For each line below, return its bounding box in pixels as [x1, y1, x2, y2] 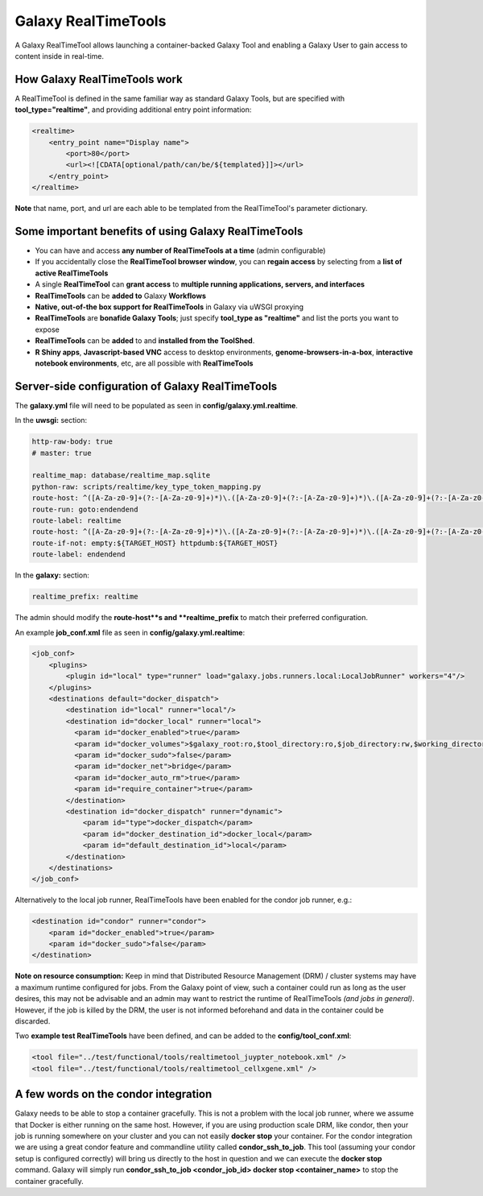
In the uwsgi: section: [14, 416, 88, 425]
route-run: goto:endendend [31, 504, 138, 514]
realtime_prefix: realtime [31, 592, 138, 602]
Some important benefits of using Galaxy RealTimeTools [14, 224, 303, 238]
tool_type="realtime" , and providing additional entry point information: [14, 105, 252, 114]
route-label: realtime [31, 515, 122, 525]
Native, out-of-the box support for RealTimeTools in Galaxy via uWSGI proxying [35, 302, 303, 312]
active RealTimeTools [35, 268, 109, 278]
